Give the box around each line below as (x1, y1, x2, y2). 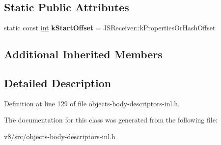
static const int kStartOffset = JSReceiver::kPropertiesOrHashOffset (4, 23, 216, 33)
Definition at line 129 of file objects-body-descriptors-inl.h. (4, 98, 180, 108)
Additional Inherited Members (4, 47, 163, 62)
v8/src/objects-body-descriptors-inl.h (4, 131, 115, 141)
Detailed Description (4, 75, 111, 90)
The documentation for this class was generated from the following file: (4, 115, 218, 125)
